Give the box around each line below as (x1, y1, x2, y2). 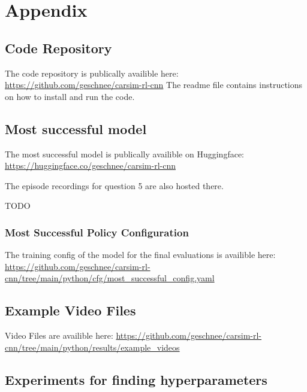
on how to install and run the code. (5, 90, 135, 102)
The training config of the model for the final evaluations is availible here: (5, 248, 276, 261)
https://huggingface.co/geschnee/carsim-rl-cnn (5, 159, 176, 172)
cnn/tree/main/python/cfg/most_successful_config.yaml (5, 272, 215, 284)
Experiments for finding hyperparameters (5, 370, 267, 388)
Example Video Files (5, 301, 136, 320)
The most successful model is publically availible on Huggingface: (5, 147, 244, 160)
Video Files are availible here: (5, 329, 113, 342)
